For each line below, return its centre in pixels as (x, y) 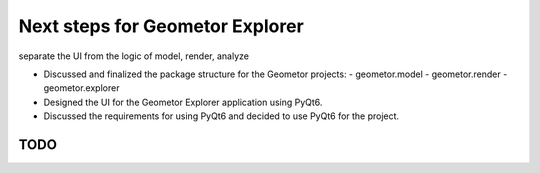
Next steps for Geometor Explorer (161, 26)
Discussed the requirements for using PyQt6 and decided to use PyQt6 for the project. (221, 116)
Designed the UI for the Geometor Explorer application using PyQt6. (183, 102)
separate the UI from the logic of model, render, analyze (134, 56)
